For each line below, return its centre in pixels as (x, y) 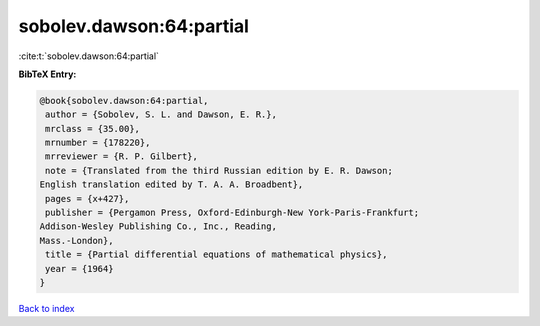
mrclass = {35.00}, (92, 128)
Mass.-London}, (76, 240)
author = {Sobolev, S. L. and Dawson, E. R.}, (161, 114)
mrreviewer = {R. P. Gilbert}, (122, 156)
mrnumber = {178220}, (98, 143)
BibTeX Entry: (47, 74)
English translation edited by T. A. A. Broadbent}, (171, 184)
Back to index (46, 308)
